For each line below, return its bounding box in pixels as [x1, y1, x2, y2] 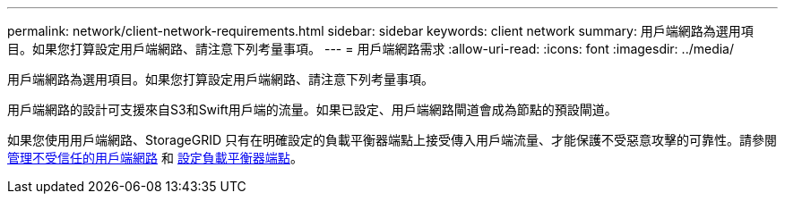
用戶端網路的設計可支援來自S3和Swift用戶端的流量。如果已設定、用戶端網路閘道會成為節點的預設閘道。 [7, 102, 617, 117]
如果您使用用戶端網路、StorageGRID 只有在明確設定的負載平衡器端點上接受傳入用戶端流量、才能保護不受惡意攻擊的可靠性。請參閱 [7, 132, 777, 147]
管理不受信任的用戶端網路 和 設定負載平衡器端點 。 [7, 150, 303, 165]
